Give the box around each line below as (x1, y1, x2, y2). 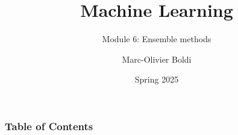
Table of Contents (5, 118, 93, 133)
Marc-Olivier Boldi (122, 52, 192, 65)
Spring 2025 (134, 73, 179, 86)
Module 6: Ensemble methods (102, 33, 211, 45)
